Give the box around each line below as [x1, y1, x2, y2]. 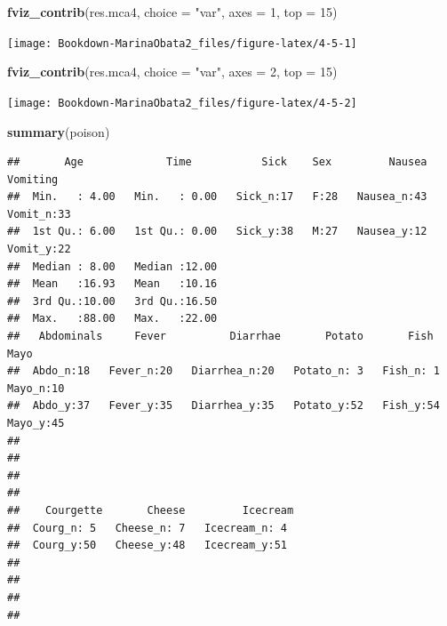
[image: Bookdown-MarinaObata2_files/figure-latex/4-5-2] [7, 96, 357, 109]
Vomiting [7, 173, 59, 186]
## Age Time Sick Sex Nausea [7, 156, 427, 169]
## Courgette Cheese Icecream [7, 503, 294, 517]
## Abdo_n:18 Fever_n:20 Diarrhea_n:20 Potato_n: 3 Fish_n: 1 [7, 365, 440, 378]
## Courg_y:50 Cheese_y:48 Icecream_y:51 [7, 539, 287, 552]
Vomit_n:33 [7, 207, 71, 221]
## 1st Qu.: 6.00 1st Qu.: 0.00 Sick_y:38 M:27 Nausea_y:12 [7, 225, 427, 238]
